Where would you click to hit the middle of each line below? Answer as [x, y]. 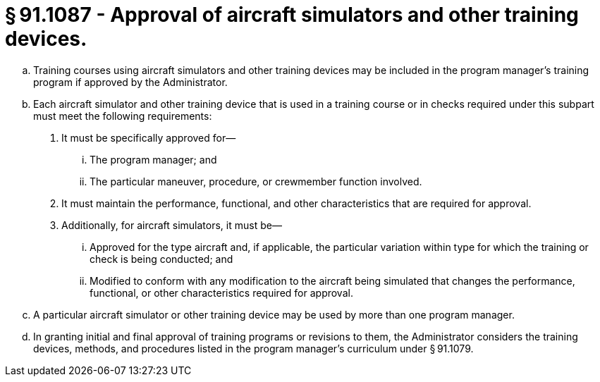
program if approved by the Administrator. [130, 82]
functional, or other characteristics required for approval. [221, 292]
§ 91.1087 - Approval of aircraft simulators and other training [292, 15]
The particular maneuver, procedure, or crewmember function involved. [256, 181]
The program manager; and [153, 159]
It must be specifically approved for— [149, 137]
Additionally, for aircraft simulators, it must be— [172, 225]
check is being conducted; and [161, 259]
